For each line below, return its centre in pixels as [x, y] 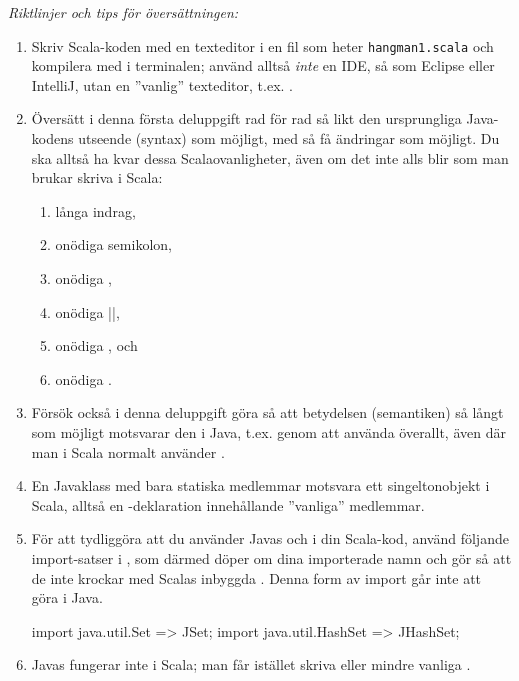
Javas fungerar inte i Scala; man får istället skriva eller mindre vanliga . [251, 664]
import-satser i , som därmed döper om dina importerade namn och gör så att [271, 557]
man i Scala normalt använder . [128, 451]
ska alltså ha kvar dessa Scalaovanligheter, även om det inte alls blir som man [270, 157]
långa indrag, [95, 210]
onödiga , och [96, 345]
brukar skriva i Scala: [97, 177]
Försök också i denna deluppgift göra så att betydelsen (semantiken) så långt [267, 412]
